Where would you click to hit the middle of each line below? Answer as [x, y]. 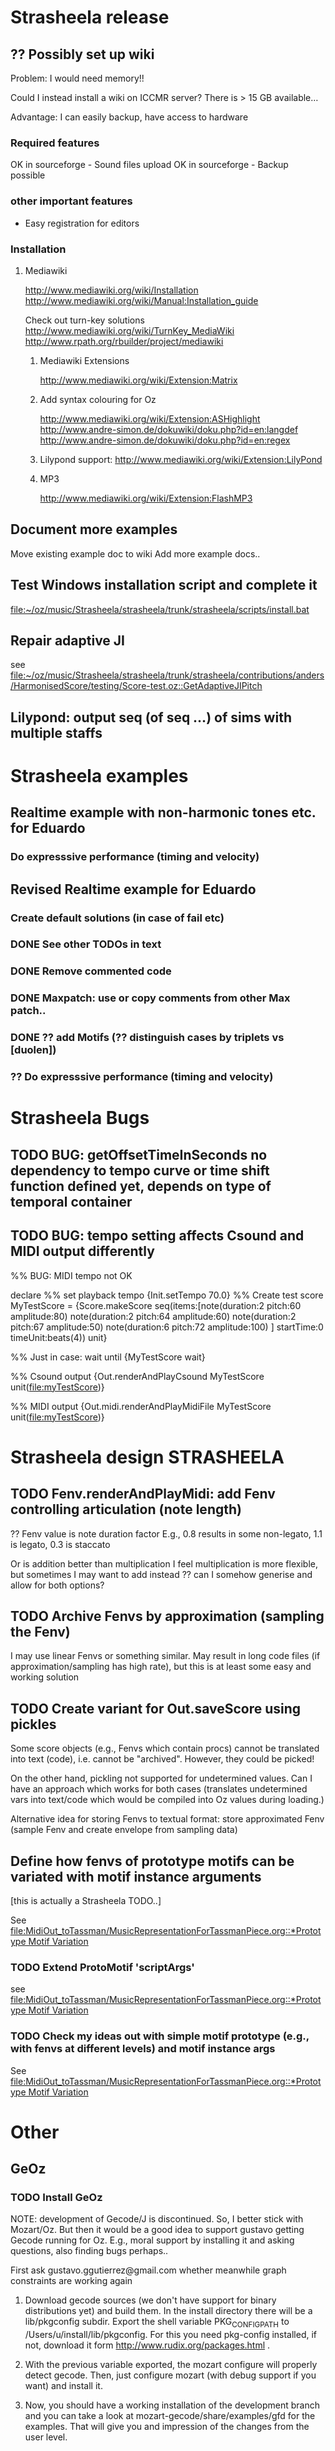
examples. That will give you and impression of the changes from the [167, 2427]
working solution [45, 1677]
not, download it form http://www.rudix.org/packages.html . [147, 2345]
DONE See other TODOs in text [86, 944]
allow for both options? [57, 1585]
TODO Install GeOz [56, 2198]
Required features [55, 143]
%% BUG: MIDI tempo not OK [71, 1275]
